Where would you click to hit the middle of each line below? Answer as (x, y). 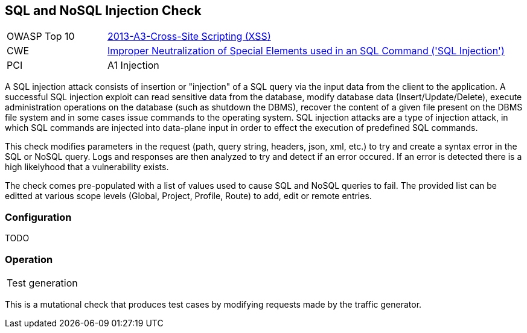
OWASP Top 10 (41, 36)
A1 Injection (133, 65)
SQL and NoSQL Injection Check (103, 11)
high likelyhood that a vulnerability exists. (87, 167)
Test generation (42, 283)
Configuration (38, 217)
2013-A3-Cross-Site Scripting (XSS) (189, 36)
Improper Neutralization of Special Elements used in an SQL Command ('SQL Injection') (306, 51)
